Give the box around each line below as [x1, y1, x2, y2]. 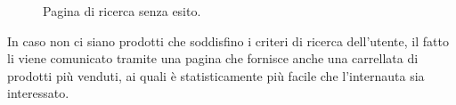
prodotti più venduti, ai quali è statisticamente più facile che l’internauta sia [7, 66, 425, 85]
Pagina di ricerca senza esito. [43, 2, 201, 20]
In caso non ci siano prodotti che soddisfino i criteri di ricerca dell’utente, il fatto [7, 31, 449, 50]
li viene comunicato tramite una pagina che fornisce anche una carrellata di [7, 49, 419, 68]
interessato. [7, 84, 69, 102]
